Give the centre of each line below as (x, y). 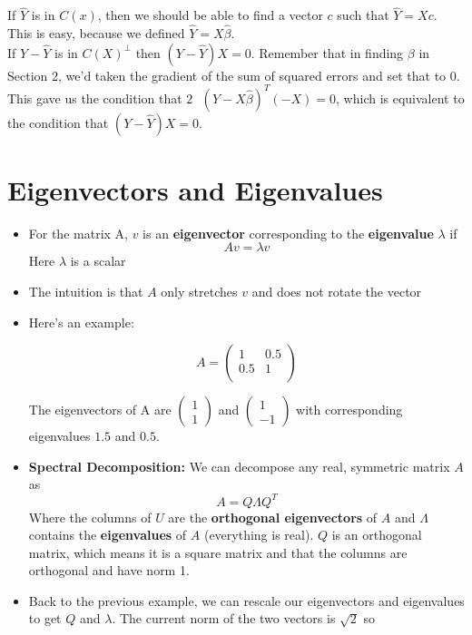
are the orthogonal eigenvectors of (273, 517)
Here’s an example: (81, 322)
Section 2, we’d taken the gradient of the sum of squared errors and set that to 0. (234, 75)
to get (45, 618)
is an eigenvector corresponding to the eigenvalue (288, 233)
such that (363, 15)
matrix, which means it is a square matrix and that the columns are (218, 552)
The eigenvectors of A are (100, 410)
